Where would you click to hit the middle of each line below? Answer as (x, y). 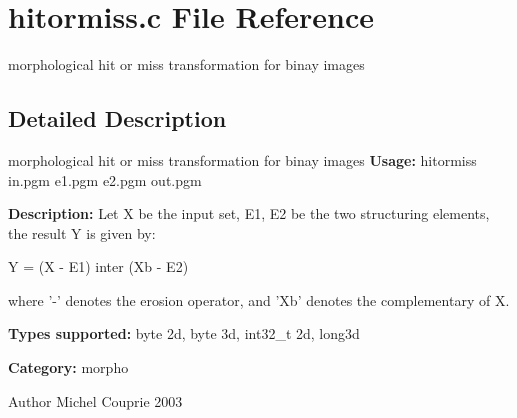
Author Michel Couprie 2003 (95, 400)
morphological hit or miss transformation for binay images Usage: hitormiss (242, 159)
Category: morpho (68, 367)
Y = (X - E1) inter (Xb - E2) (98, 266)
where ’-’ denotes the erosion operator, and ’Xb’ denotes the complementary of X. (259, 299)
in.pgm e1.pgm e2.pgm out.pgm (105, 179)
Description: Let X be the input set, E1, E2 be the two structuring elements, (249, 213)
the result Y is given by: (82, 232)
